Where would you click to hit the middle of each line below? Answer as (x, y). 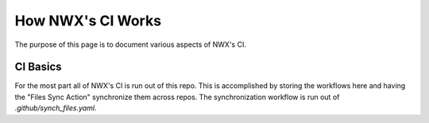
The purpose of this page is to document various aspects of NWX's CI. (130, 44)
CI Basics (39, 67)
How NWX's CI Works (88, 21)
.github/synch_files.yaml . (56, 108)
